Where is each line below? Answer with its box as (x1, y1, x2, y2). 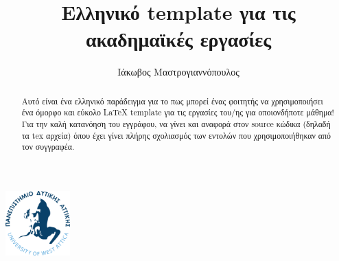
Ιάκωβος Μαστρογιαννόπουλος (117, 65, 239, 79)
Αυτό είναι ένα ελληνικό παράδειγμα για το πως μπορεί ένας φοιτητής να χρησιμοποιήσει (21, 95, 323, 106)
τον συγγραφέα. (21, 141, 75, 152)
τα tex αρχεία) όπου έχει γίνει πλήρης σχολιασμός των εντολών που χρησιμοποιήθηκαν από (21, 129, 331, 141)
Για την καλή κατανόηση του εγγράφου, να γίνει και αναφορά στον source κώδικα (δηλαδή (21, 118, 331, 130)
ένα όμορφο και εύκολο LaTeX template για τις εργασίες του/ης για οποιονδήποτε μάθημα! (21, 106, 334, 118)
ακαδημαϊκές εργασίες (85, 25, 271, 53)
